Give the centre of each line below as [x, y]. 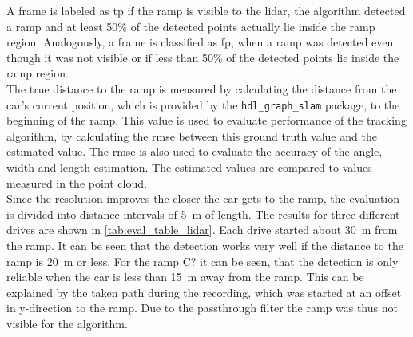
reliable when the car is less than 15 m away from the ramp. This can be [185, 277]
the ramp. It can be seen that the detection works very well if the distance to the [205, 245]
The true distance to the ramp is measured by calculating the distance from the [202, 88]
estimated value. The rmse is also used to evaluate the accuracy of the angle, [195, 151]
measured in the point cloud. [77, 182]
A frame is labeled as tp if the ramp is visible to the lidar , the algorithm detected [206, 10]
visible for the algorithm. [67, 323]
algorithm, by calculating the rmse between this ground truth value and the [192, 135]
